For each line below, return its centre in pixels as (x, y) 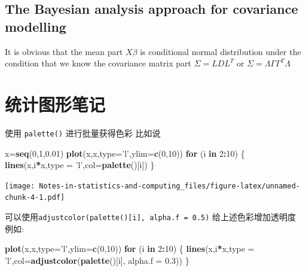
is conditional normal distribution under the (221, 51)
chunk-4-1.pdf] (35, 198)
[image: (20, 186)
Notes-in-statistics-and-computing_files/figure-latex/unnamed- (169, 186)
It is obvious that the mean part (64, 51)
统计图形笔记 (55, 104)
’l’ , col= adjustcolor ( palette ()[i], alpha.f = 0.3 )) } (97, 260)
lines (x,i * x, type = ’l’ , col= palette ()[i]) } (80, 165)
